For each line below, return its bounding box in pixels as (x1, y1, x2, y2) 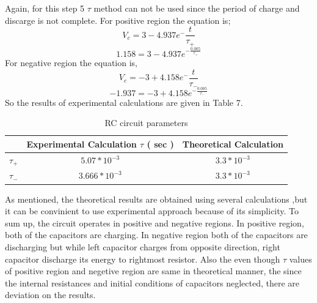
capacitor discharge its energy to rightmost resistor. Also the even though (5, 252, 280, 265)
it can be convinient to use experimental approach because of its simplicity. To (5, 204, 299, 217)
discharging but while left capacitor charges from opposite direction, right (5, 240, 280, 253)
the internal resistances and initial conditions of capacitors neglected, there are (5, 276, 300, 289)
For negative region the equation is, (5, 56, 137, 69)
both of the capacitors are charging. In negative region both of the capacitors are (5, 228, 308, 241)
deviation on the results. (5, 288, 96, 301)
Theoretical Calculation (182, 137, 283, 150)
